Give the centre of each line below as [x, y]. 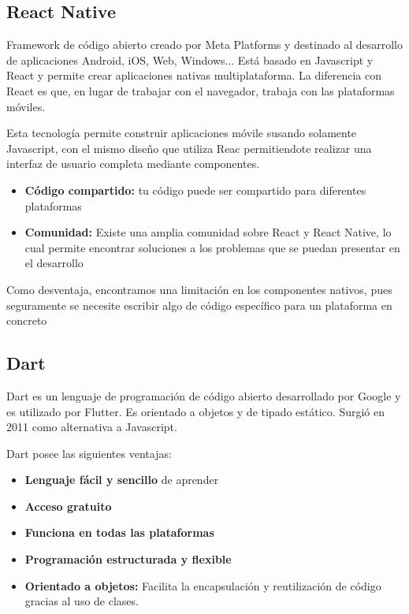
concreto [27, 320]
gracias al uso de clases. [82, 601]
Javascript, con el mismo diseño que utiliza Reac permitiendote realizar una [189, 148]
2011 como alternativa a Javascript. [92, 427]
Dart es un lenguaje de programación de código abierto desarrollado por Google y [204, 395]
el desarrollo [54, 263]
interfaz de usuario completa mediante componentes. [133, 164]
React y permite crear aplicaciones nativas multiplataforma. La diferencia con [194, 75]
